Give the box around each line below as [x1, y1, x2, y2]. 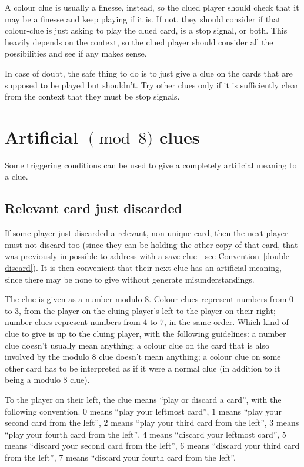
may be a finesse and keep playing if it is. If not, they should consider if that [5, 12, 281, 25]
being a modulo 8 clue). [5, 373, 90, 386]
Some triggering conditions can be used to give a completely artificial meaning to [5, 158, 297, 171]
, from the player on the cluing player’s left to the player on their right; [19, 304, 276, 316]
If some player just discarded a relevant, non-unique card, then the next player [5, 227, 288, 239]
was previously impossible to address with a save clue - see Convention [5, 250, 259, 262]
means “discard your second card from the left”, [5, 439, 178, 452]
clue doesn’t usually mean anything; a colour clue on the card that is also [5, 339, 269, 351]
